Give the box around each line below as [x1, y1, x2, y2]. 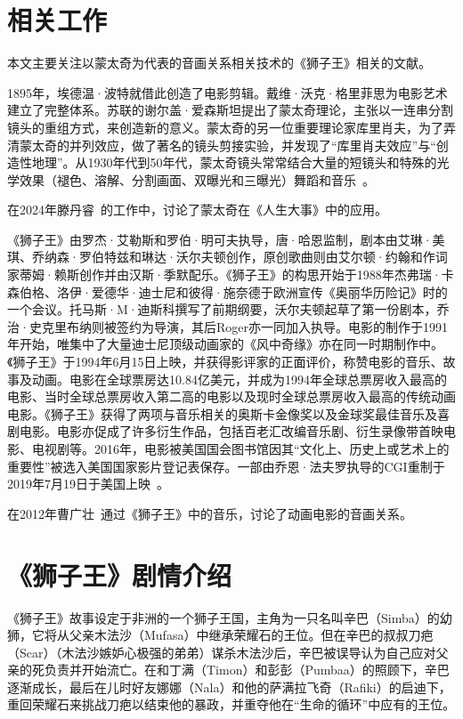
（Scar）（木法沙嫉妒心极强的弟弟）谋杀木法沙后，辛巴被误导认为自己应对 [7, 642, 436, 661]
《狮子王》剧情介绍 [7, 556, 232, 593]
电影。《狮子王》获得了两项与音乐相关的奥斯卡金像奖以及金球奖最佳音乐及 [7, 404, 437, 423]
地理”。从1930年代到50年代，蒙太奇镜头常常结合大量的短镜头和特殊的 [31, 153, 437, 172]
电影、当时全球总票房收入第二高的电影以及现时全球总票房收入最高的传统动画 [7, 387, 456, 406]
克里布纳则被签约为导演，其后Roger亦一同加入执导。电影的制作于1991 [41, 317, 448, 335]
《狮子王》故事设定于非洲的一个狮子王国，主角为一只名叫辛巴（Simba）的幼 [7, 608, 452, 626]
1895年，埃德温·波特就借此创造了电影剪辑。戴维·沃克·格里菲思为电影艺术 [7, 83, 448, 101]
